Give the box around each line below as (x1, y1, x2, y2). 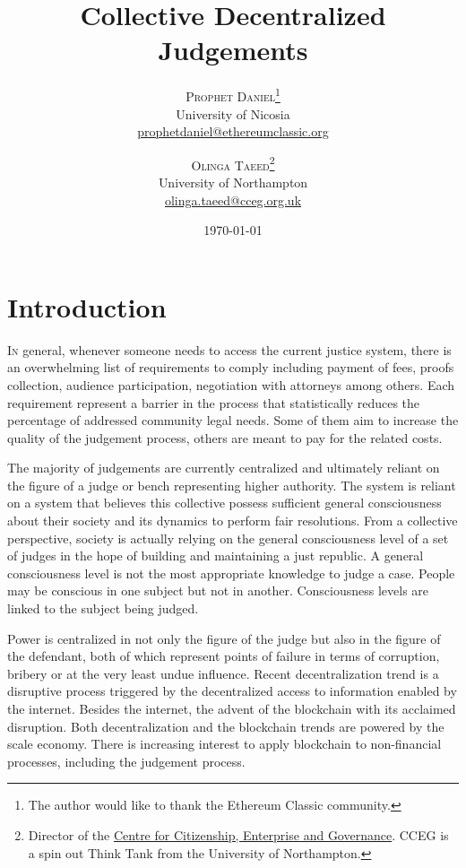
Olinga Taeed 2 (191, 152, 275, 174)
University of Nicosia (176, 104, 290, 123)
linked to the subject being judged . (7, 599, 199, 618)
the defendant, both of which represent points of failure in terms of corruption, (7, 647, 440, 665)
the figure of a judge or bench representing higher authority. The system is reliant (7, 475, 456, 494)
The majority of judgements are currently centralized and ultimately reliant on (7, 458, 440, 477)
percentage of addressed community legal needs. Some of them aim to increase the (7, 411, 459, 430)
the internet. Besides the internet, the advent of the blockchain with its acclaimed (7, 699, 456, 717)
